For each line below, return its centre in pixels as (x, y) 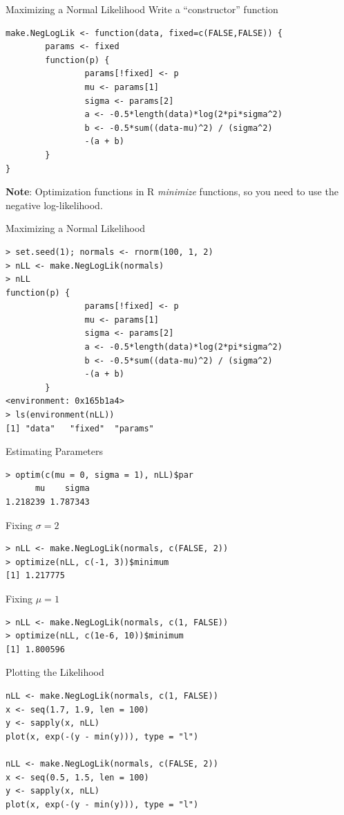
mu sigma (62, 489)
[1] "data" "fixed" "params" (80, 428)
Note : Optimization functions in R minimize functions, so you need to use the (172, 191)
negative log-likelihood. (54, 205)
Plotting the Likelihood (55, 672)
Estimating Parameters (55, 451)
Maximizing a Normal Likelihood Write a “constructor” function (142, 9)
